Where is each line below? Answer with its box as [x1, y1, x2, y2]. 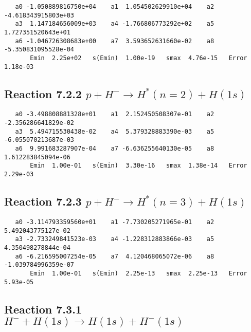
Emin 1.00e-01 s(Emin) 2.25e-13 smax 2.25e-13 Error [30, 269, 247, 277]
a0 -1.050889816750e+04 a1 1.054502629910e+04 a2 [15, 3, 214, 10]
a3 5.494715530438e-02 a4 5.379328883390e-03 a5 [15, 127, 214, 135]
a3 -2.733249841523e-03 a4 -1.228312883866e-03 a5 [15, 235, 214, 243]
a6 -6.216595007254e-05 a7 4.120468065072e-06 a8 [15, 252, 214, 260]
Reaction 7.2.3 [4, 193, 82, 209]
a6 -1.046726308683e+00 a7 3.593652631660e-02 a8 [15, 37, 214, 45]
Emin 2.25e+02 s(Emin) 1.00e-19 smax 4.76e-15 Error [30, 54, 247, 62]
